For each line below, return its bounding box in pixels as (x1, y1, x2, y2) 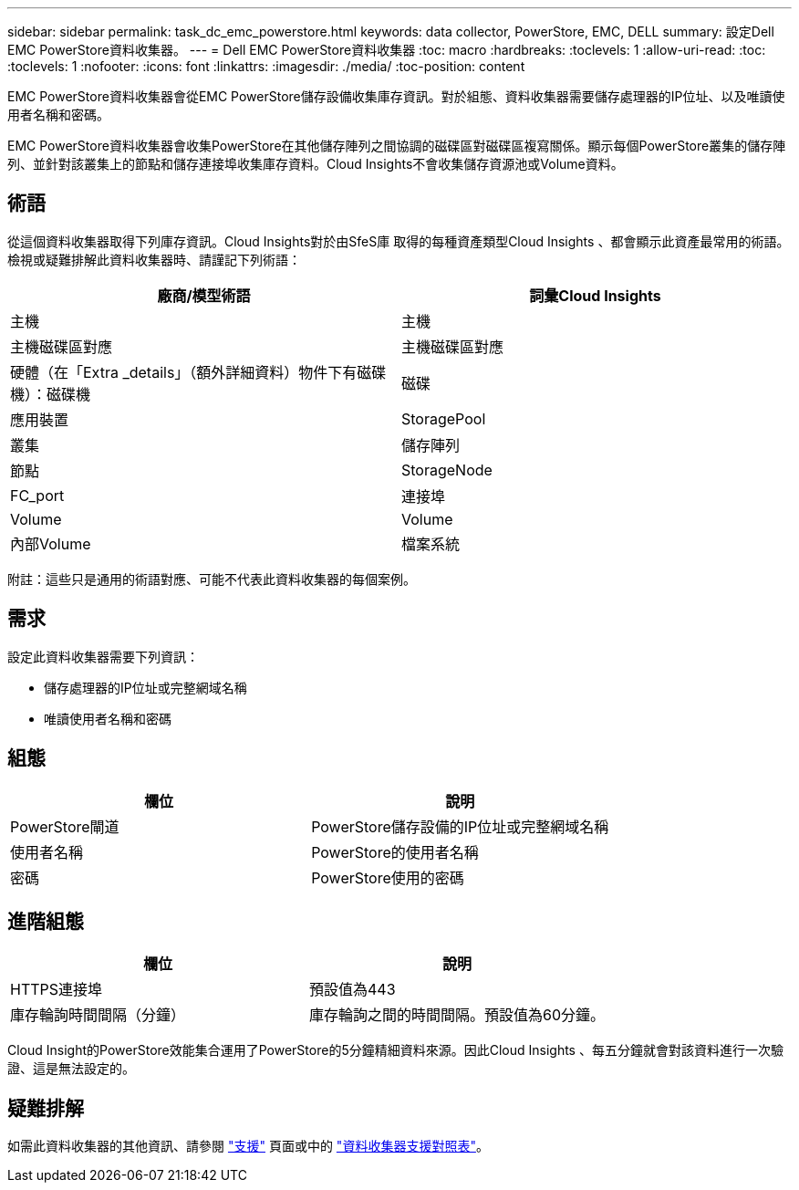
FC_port (10, 485, 65, 505)
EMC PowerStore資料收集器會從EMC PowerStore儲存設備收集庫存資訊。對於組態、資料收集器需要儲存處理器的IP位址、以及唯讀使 (7, 89, 785, 104)
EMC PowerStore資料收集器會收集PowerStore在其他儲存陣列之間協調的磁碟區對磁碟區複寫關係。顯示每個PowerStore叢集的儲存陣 (7, 138, 786, 153)
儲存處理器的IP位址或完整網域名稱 (44, 679, 247, 695)
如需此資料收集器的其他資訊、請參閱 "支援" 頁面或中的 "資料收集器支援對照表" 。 (7, 1138, 489, 1154)
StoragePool (401, 409, 486, 428)
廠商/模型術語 (157, 286, 251, 305)
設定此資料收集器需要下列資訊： (7, 648, 199, 664)
